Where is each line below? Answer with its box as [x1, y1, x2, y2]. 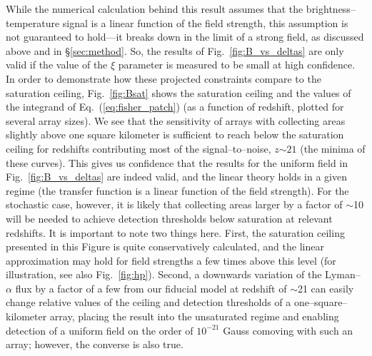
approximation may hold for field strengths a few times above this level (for [6, 253, 336, 268]
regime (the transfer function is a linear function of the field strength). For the [6, 183, 349, 198]
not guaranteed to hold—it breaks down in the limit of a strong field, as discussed [6, 29, 364, 44]
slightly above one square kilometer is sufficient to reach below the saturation [6, 127, 344, 142]
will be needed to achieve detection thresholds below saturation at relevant [6, 210, 333, 225]
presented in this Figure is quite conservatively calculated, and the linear [6, 239, 324, 254]
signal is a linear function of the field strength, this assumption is [62, 15, 348, 30]
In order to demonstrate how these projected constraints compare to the [6, 71, 321, 86]
